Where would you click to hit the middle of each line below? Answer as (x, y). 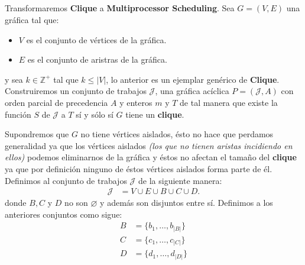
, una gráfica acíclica (192, 91)
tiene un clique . (155, 114)
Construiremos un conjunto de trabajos (76, 91)
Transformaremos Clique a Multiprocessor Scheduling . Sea (120, 8)
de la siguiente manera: (180, 180)
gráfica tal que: (32, 19)
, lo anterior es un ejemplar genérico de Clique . (193, 79)
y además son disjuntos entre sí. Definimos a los (186, 203)
